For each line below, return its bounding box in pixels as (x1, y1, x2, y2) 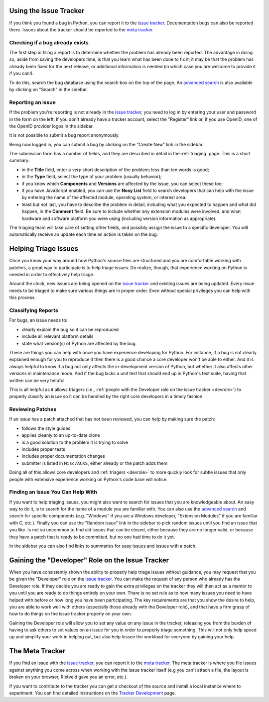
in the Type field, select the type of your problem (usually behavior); (21, 174, 162, 180)
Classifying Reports (9, 307, 58, 314)
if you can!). (9, 70, 34, 77)
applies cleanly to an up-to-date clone (21, 432, 100, 438)
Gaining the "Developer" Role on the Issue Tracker (9, 556, 169, 564)
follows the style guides (21, 425, 71, 431)
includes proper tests (21, 446, 66, 452)
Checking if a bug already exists (9, 39, 89, 46)
